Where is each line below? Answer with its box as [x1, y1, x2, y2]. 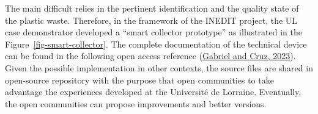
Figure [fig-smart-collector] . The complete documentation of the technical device [5, 37, 307, 50]
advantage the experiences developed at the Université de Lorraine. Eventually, [5, 85, 301, 98]
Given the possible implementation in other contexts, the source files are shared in [5, 61, 313, 74]
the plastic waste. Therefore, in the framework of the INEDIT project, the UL [5, 13, 298, 26]
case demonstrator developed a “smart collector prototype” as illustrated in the [5, 26, 302, 38]
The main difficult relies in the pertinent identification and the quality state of [5, 2, 299, 14]
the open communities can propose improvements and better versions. [5, 97, 267, 110]
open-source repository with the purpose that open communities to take [5, 73, 274, 86]
